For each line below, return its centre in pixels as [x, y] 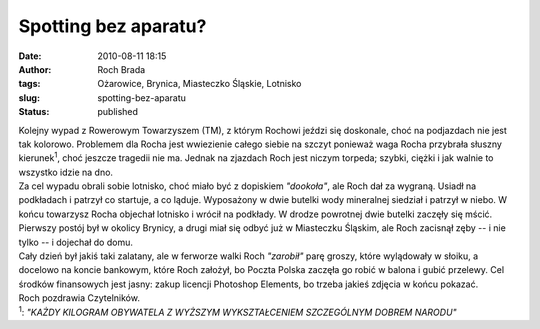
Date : [30, 56]
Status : [34, 112]
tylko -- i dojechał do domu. [76, 242]
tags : [29, 84]
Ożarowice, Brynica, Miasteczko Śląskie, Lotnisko [199, 84]
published [118, 112]
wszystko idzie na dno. [66, 172]
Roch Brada [121, 69]
